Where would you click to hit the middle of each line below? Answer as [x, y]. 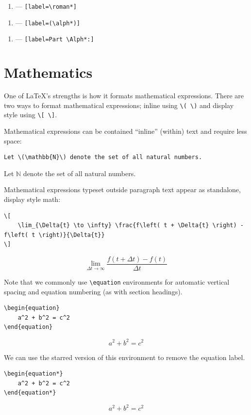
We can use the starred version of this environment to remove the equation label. [125, 357]
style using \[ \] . [31, 115]
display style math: [32, 199]
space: [13, 140]
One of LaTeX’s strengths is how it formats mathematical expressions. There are [124, 96]
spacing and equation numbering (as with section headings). [93, 291]
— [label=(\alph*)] [48, 22]
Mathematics [48, 72]
